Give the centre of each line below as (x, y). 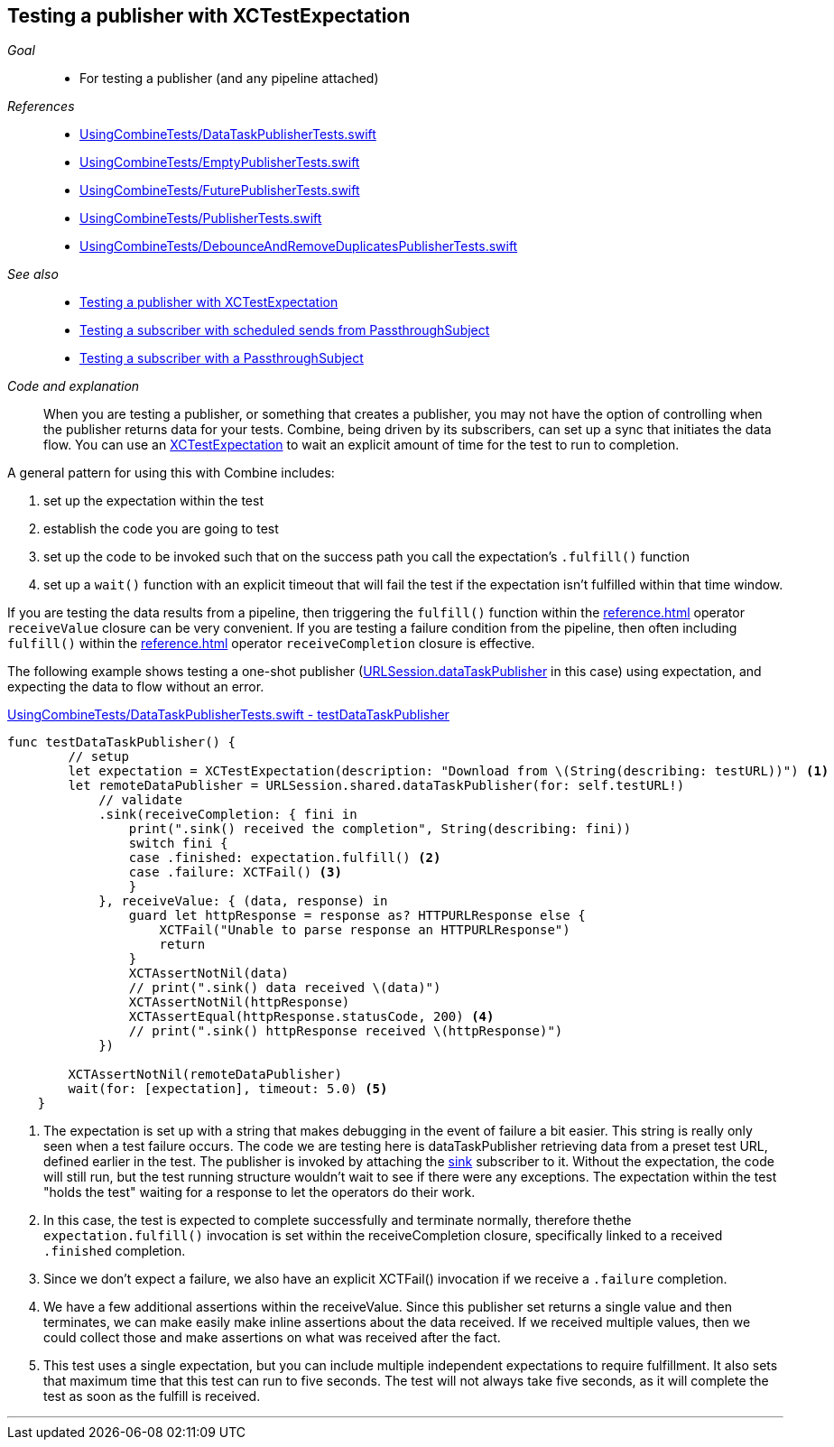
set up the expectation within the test (153, 501)
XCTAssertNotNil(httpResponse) (239, 1002)
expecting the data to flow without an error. (136, 687)
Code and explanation (74, 386)
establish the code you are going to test (161, 529)
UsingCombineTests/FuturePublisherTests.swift (220, 190)
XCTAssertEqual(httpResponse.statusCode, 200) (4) (311, 1017)
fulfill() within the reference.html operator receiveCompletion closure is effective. (271, 644)
